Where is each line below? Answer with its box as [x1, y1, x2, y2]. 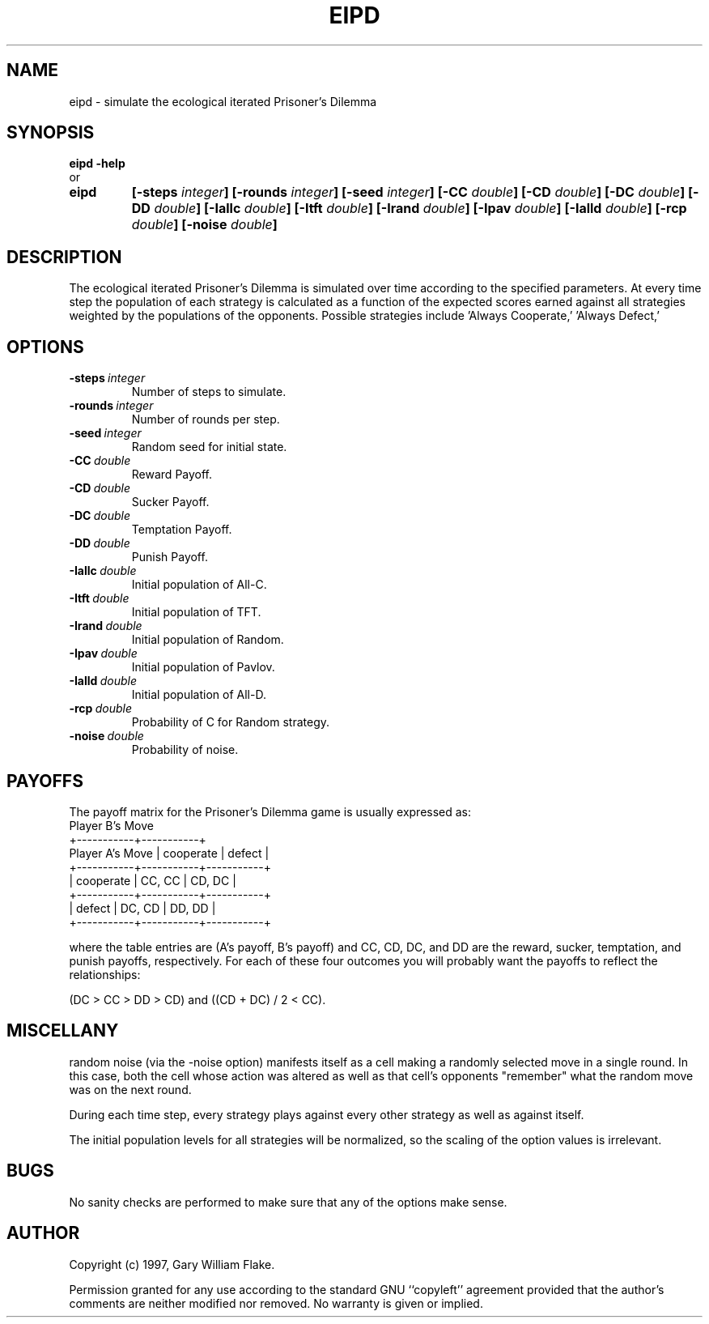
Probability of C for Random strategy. [131, 715, 330, 730]
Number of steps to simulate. [131, 385, 287, 399]
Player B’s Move [69, 818, 154, 832]
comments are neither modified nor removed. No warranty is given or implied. [69, 1296, 483, 1310]
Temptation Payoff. [131, 522, 232, 537]
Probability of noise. [131, 743, 239, 757]
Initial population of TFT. [131, 605, 261, 619]
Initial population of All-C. [131, 577, 267, 592]
